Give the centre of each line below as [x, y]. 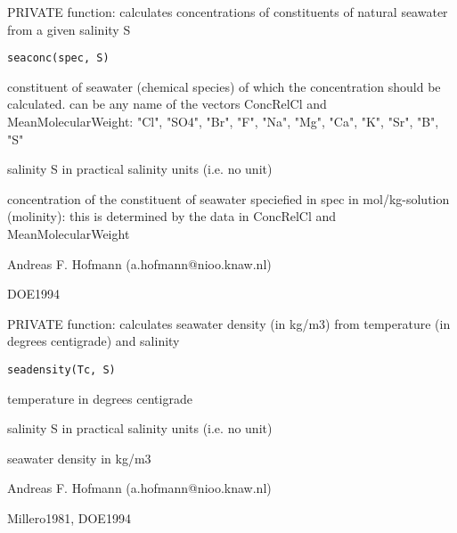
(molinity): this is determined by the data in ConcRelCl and [172, 216]
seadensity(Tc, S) [61, 369]
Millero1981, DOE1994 [69, 518]
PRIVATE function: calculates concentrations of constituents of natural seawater [228, 12]
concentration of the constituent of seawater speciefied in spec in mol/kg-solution [228, 198]
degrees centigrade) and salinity [94, 341]
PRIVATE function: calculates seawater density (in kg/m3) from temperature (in [229, 323]
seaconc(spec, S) [58, 58]
